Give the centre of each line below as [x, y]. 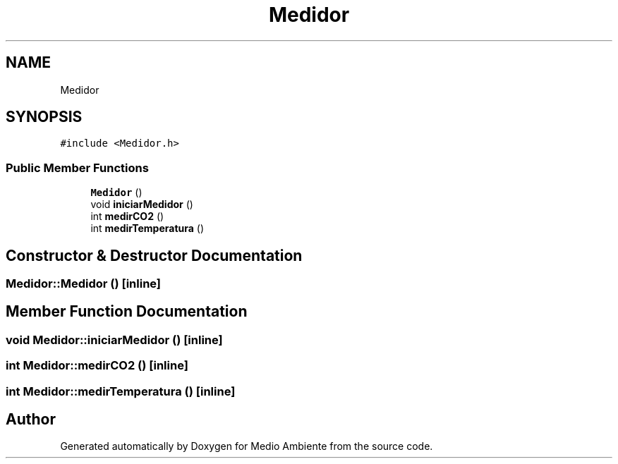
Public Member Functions [77, 167]
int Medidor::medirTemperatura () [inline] [121, 391]
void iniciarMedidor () [142, 204]
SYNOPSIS [44, 117]
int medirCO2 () [127, 216]
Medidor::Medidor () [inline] [84, 284]
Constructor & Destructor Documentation [154, 255]
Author [31, 420]
